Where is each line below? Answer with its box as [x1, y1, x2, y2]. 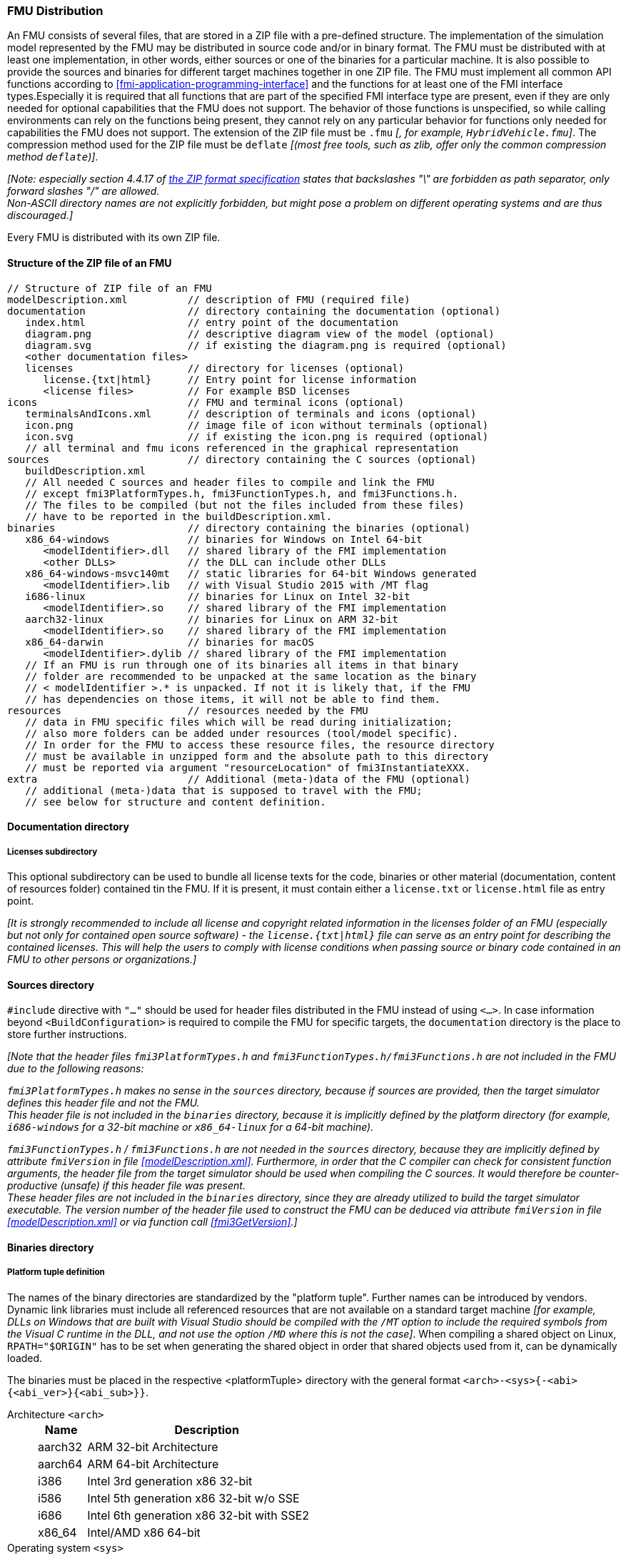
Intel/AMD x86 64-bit [87, 1525, 201, 1540]
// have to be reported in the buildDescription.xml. [25, 510, 333, 522]
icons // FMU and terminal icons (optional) [7, 396, 405, 408]
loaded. [7, 1351, 43, 1364]
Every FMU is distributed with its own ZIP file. [7, 231, 221, 244]
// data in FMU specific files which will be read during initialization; [25, 716, 453, 728]
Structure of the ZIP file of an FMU [7, 256, 172, 269]
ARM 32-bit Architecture [87, 1439, 218, 1454]
